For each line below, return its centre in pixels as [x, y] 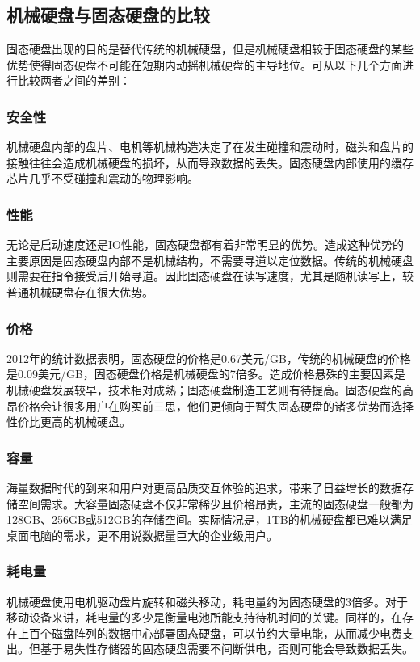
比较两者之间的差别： [74, 80]
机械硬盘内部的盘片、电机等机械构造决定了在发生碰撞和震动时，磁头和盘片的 [210, 147]
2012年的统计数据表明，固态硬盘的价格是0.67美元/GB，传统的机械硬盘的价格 [209, 358]
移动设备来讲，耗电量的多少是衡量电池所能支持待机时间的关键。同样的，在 [204, 617]
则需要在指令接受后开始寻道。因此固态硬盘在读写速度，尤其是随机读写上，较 [210, 276]
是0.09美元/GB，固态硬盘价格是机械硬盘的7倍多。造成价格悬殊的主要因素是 [206, 374]
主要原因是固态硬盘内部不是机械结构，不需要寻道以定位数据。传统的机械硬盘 [210, 260]
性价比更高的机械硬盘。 [69, 422]
